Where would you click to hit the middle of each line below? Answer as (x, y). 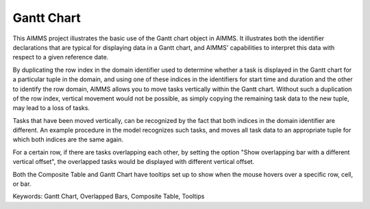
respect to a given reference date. (61, 57)
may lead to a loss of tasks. (51, 108)
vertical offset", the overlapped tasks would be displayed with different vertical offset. (134, 162)
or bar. (22, 184)
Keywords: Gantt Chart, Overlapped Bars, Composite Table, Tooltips (109, 196)
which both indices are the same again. (68, 139)
